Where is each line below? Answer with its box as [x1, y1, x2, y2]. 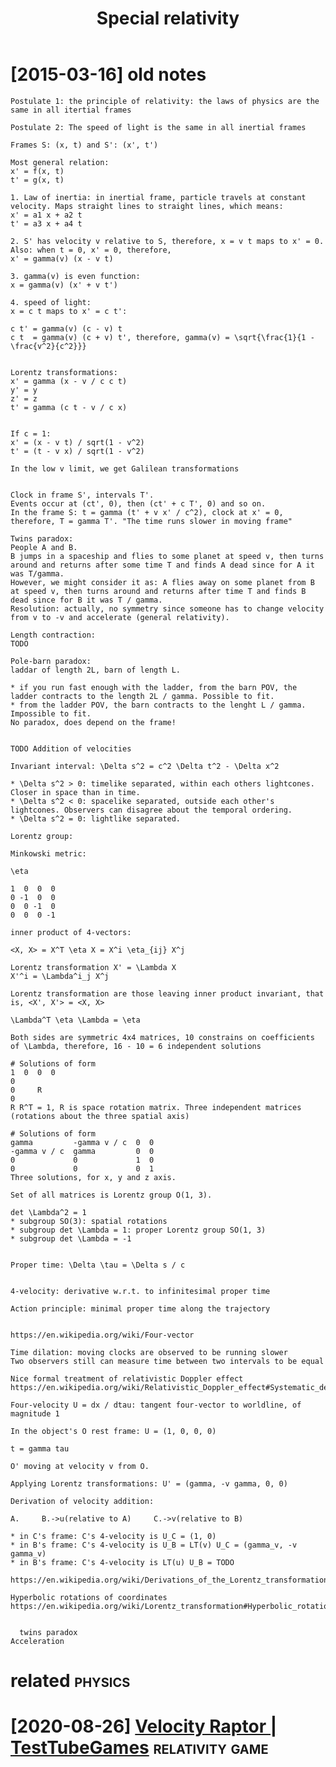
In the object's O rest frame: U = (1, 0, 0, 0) [10, 1426, 217, 1436]
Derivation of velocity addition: [10, 1496, 155, 1506]
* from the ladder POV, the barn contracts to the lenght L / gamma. [10, 700, 307, 710]
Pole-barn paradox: [10, 656, 92, 666]
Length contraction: [10, 630, 97, 640]
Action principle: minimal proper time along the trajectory [10, 1303, 271, 1314]
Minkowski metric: [10, 848, 87, 859]
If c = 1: [10, 428, 52, 439]
